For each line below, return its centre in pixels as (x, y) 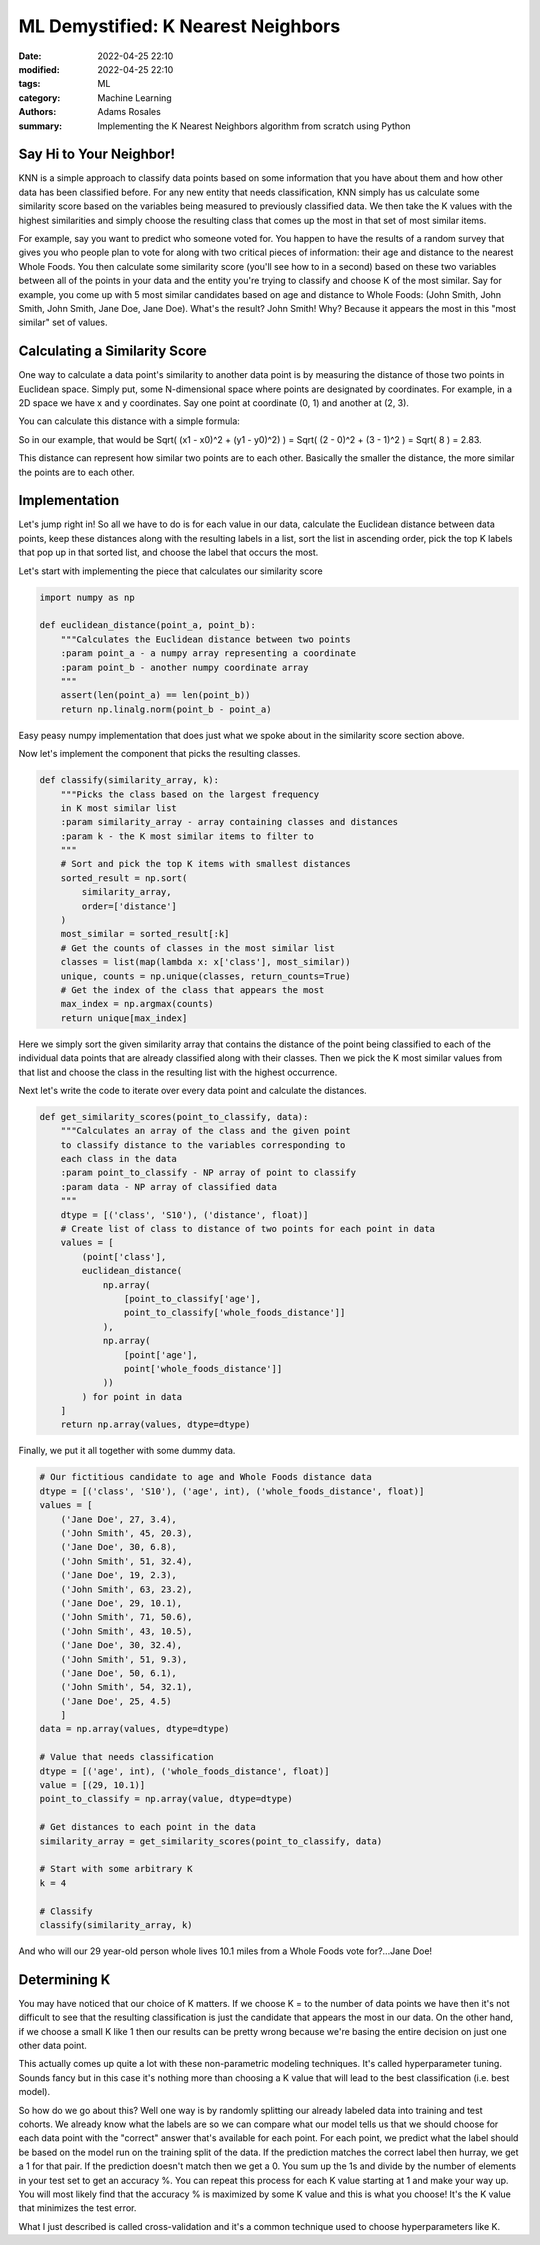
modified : (39, 69)
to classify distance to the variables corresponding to (203, 1144)
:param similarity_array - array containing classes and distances (229, 822)
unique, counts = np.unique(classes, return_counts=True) (205, 976)
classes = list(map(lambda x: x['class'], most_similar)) (205, 962)
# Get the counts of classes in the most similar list (197, 948)
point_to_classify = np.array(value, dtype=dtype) (166, 1799)
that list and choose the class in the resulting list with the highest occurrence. (178, 1072)
